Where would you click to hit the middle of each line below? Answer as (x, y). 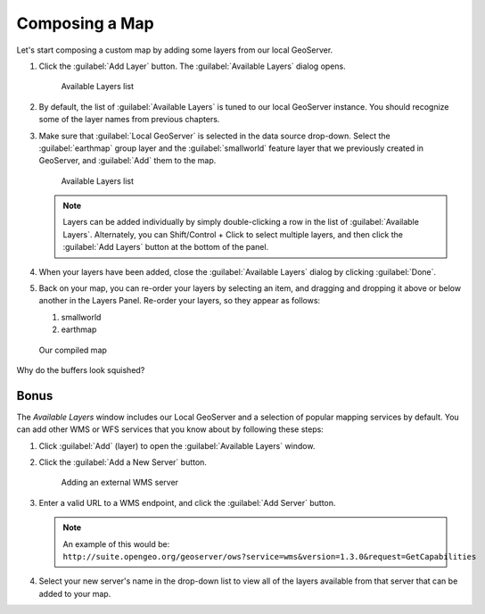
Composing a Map (86, 23)
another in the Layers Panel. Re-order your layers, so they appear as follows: (180, 301)
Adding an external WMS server (119, 483)
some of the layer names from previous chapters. (129, 120)
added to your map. (75, 593)
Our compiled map (73, 350)
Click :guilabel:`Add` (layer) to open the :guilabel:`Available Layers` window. (177, 445)
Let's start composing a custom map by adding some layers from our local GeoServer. (175, 50)
